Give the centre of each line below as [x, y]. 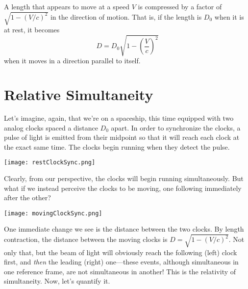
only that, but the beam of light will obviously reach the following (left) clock [121, 252]
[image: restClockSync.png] [50, 163]
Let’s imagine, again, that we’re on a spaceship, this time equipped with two [119, 118]
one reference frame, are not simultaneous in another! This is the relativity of [120, 271]
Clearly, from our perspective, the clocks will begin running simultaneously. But [124, 178]
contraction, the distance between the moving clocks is [86, 239]
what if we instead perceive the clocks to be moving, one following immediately [123, 188]
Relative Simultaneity [79, 94]
